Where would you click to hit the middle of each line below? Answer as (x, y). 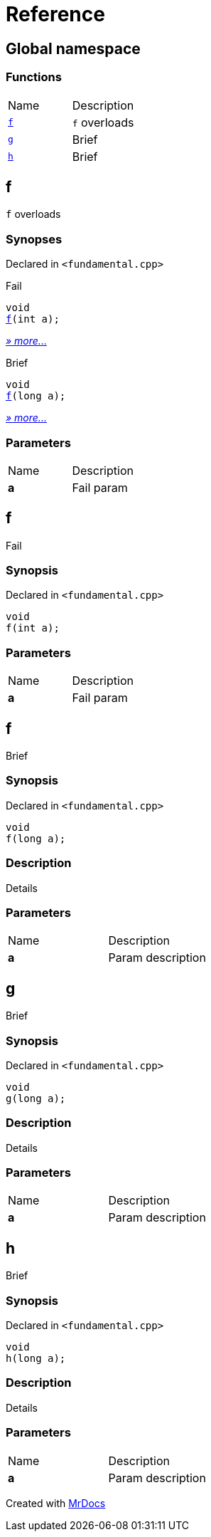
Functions (34, 77)
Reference (55, 14)
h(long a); (36, 1359)
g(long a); (36, 1098)
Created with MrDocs (56, 1503)
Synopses (34, 239)
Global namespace (73, 48)
